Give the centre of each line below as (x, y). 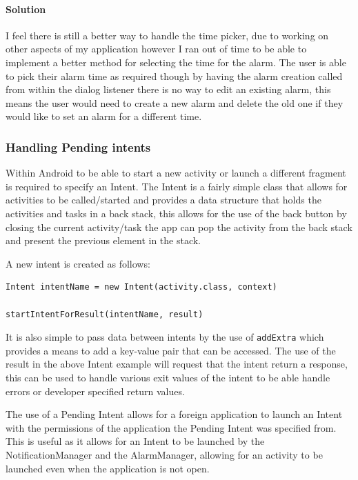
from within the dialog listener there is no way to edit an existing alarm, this (168, 89)
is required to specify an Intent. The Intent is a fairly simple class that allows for (177, 186)
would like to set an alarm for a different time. (104, 116)
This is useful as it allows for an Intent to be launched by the (135, 441)
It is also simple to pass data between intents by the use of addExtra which (165, 337)
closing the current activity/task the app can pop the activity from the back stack (179, 227)
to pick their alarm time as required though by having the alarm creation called (174, 76)
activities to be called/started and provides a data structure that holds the (163, 200)
